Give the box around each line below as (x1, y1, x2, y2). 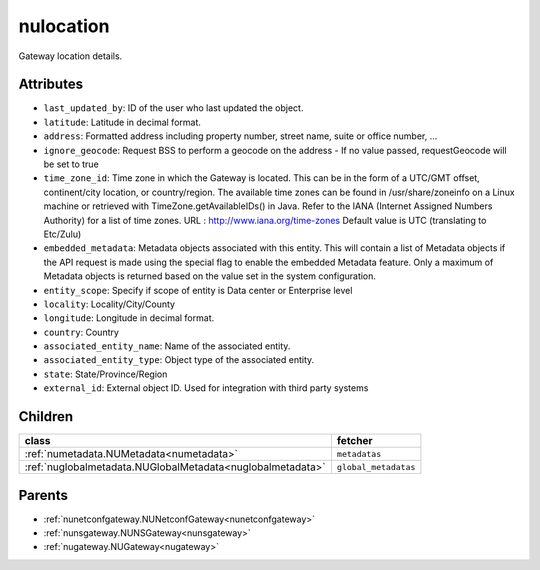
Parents (18, 486, 69, 504)
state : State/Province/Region (43, 368, 168, 380)
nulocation (18, 15, 110, 37)
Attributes (18, 76, 84, 93)
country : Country (43, 326, 120, 338)
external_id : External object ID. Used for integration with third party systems (43, 382, 369, 394)
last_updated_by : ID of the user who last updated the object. (43, 102, 304, 114)
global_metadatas (336, 461, 416, 472)
